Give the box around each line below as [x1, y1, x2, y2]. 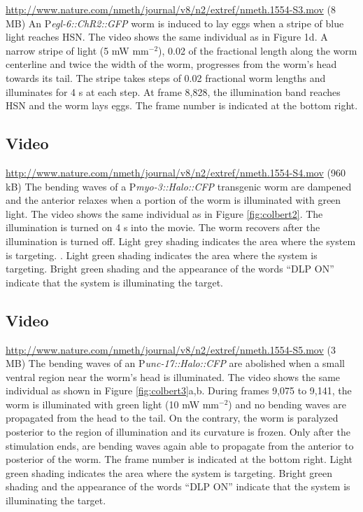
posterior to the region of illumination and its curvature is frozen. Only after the [6, 424, 350, 439]
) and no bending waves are [228, 396, 346, 411]
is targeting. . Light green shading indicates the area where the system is [6, 247, 318, 262]
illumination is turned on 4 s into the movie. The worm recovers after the [6, 220, 320, 235]
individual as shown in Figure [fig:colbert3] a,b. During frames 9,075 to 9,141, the [6, 383, 352, 398]
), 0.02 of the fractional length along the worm [158, 43, 357, 57]
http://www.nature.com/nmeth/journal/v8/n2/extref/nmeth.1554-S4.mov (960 [6, 165, 346, 179]
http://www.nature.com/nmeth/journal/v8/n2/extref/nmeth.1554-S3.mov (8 [6, 2, 336, 16]
